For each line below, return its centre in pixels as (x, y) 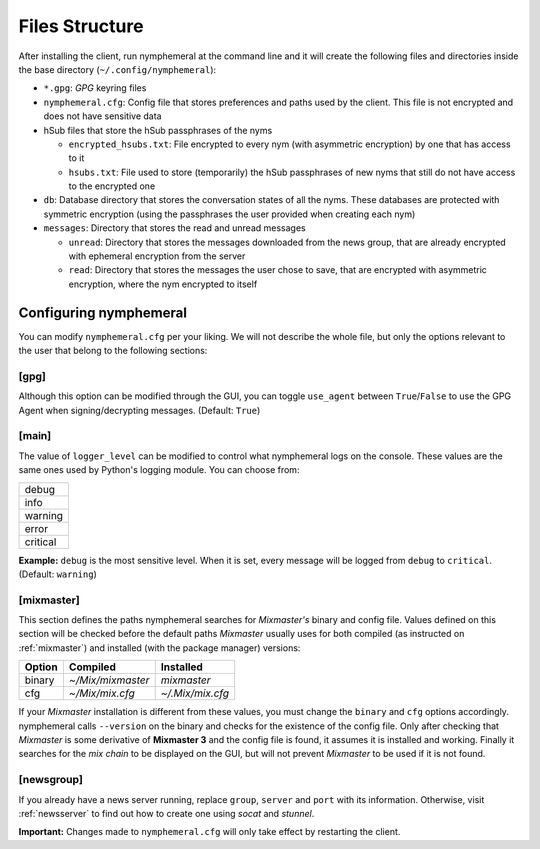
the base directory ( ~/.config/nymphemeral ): (117, 69)
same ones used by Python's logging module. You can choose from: (159, 470)
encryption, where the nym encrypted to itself (163, 284)
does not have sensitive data (102, 116)
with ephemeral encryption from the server (157, 256)
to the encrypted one (112, 186)
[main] (35, 436)
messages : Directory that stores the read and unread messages (174, 228)
